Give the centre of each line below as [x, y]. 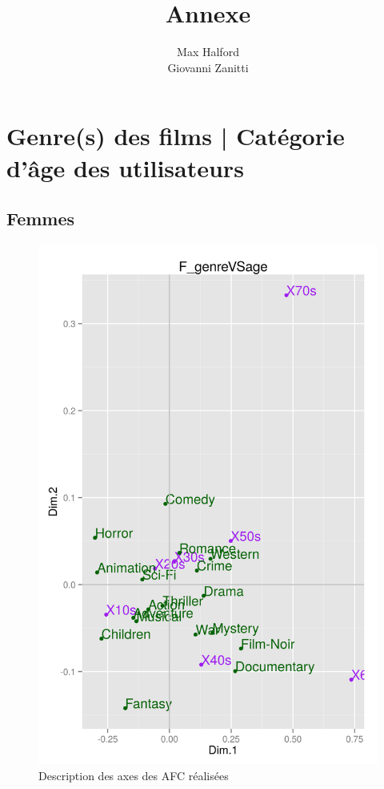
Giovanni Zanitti [208, 67]
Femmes [41, 218]
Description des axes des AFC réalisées [134, 775]
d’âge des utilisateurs [125, 167]
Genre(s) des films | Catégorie [176, 136]
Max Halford [208, 52]
